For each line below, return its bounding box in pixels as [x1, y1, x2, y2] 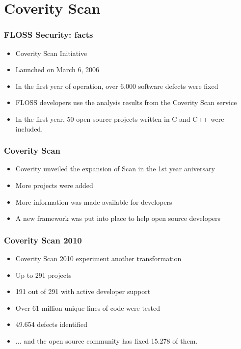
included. [15, 123, 43, 134]
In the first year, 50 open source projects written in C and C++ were [15, 113, 224, 124]
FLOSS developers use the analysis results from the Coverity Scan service [15, 97, 237, 107]
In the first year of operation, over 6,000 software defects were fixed [15, 81, 218, 91]
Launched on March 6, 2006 [15, 64, 99, 75]
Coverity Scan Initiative [15, 48, 87, 58]
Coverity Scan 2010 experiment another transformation [15, 253, 182, 263]
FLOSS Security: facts [4, 28, 93, 41]
